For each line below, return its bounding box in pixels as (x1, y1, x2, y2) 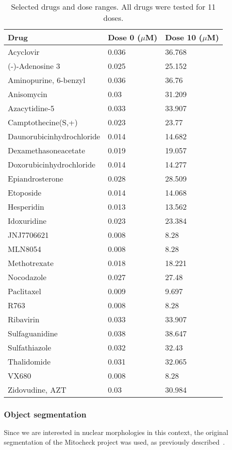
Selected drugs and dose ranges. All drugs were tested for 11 (11, 1, 216, 12)
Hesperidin (8, 201, 44, 212)
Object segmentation (4, 408, 86, 420)
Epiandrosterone (8, 173, 64, 184)
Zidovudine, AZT (8, 384, 66, 395)
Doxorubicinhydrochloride (8, 159, 96, 170)
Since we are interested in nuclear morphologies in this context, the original (4, 427, 229, 437)
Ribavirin (8, 314, 40, 325)
